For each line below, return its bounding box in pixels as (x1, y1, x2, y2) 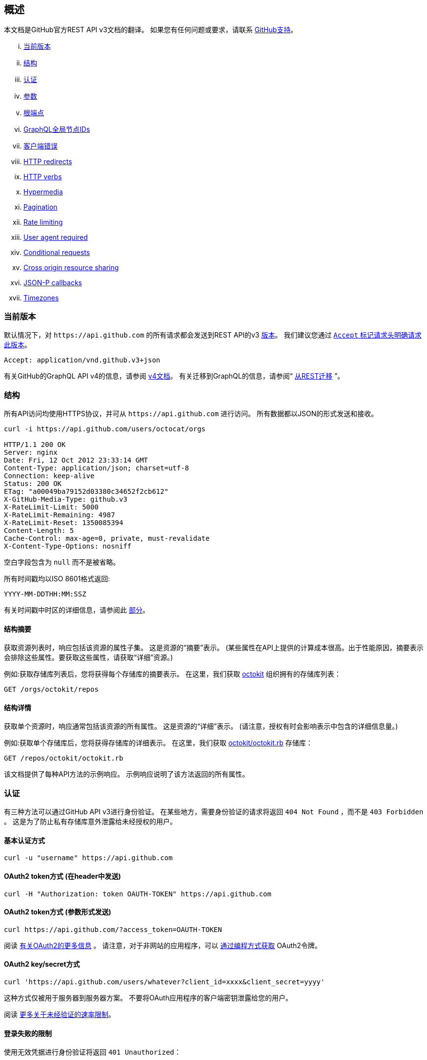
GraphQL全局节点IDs (23, 125, 90, 134)
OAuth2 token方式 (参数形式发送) (4, 908, 111, 916)
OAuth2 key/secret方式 (4, 960, 80, 969)
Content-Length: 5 (4, 526, 74, 534)
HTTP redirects (23, 157, 72, 166)
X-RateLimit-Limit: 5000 (4, 503, 99, 511)
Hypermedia (23, 188, 63, 196)
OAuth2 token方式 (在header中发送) (4, 871, 121, 880)
